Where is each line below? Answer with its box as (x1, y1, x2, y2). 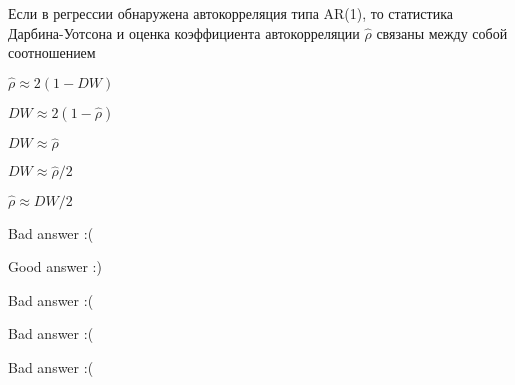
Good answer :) (8, 256, 102, 277)
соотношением (8, 42, 96, 63)
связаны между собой (376, 22, 508, 43)
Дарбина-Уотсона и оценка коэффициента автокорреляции (8, 22, 360, 43)
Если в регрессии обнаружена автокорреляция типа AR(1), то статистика (8, 3, 453, 23)
